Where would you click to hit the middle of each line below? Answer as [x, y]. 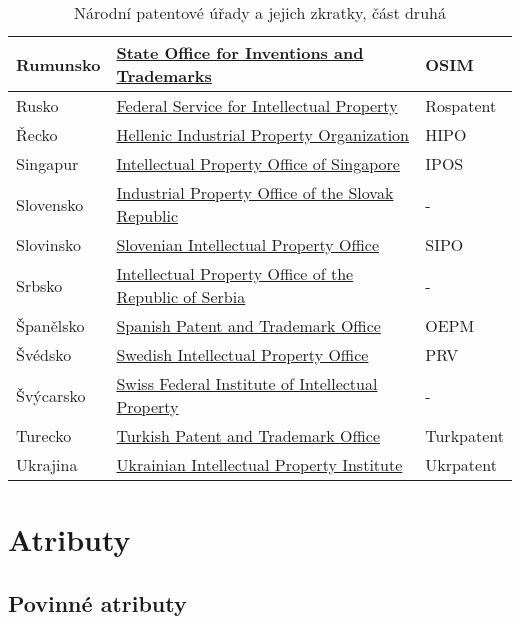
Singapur [47, 163]
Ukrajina [47, 464]
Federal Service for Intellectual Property [257, 105]
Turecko [44, 435]
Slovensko [50, 204]
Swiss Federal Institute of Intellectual [247, 383]
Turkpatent [464, 435]
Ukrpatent [461, 464]
